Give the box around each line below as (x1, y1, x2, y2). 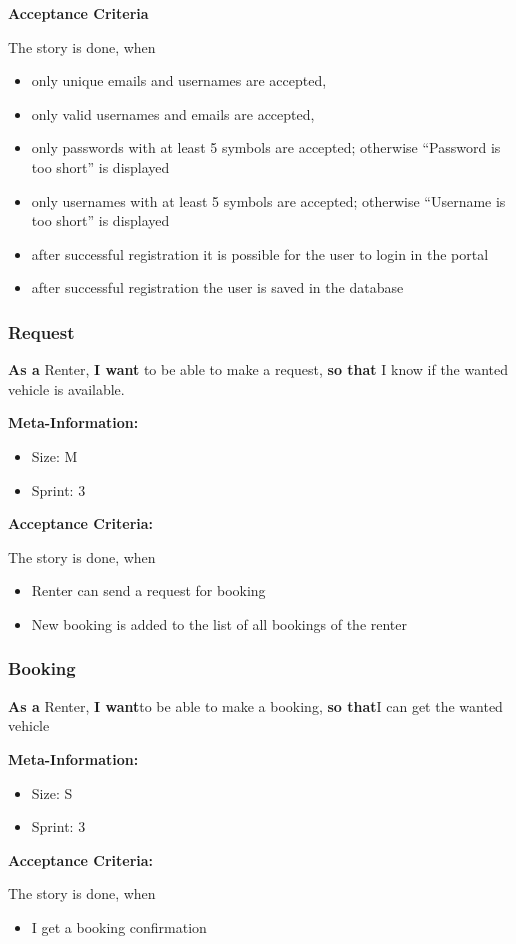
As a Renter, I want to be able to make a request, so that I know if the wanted (8, 359, 509, 380)
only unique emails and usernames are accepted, (31, 70, 327, 91)
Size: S (31, 782, 73, 803)
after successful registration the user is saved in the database (31, 277, 404, 298)
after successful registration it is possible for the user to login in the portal (31, 243, 489, 264)
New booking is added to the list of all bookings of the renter (31, 613, 408, 634)
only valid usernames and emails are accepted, (31, 103, 315, 124)
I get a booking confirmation (31, 916, 207, 937)
